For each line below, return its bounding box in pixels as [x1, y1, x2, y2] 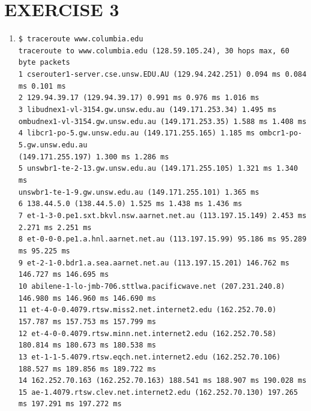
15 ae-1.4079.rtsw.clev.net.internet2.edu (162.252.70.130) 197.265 [18, 388, 298, 397]
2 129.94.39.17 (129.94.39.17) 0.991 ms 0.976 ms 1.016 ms [18, 93, 259, 102]
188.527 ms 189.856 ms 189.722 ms [18, 364, 156, 373]
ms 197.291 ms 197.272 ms [18, 400, 122, 409]
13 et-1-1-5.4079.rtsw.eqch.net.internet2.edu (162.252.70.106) [18, 352, 281, 361]
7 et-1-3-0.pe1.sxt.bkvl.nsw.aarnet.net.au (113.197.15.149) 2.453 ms [18, 211, 307, 220]
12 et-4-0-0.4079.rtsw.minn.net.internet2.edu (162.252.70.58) [18, 329, 277, 338]
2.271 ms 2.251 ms [18, 223, 92, 232]
